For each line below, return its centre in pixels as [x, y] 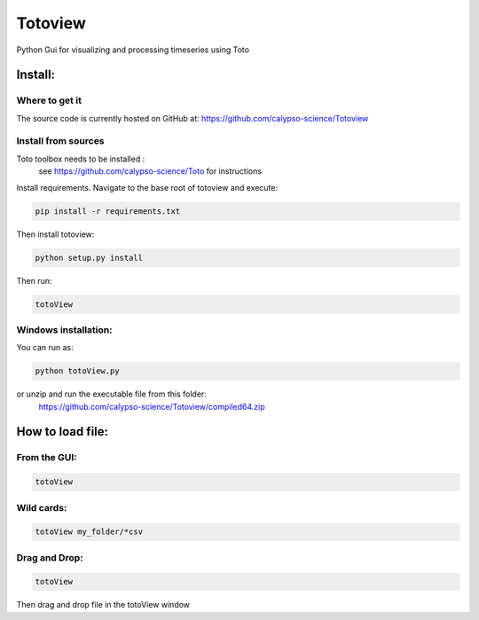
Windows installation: [64, 330]
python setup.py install [89, 258]
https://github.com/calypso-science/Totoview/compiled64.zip [152, 406]
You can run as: [45, 348]
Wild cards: [42, 507]
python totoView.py [77, 371]
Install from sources [61, 141]
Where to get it [49, 100]
